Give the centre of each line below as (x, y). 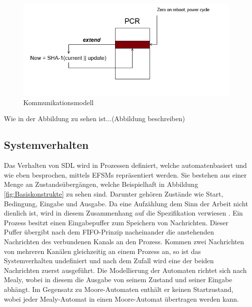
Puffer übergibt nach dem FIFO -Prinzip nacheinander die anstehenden (109, 232)
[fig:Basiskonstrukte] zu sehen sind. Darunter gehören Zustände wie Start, (114, 193)
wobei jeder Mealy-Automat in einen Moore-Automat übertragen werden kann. (121, 298)
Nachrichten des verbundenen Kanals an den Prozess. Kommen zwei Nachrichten (124, 241)
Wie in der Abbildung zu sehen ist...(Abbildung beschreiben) (94, 118)
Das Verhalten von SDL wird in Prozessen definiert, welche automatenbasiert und (126, 165)
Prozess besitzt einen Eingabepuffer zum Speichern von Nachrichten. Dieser (116, 222)
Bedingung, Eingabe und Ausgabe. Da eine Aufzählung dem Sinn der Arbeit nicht (126, 203)
